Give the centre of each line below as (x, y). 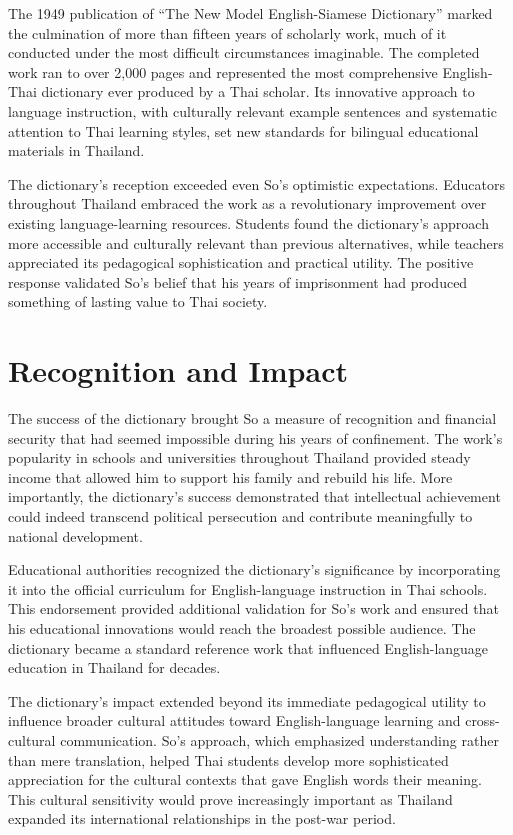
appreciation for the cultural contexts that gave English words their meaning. (245, 779)
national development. (75, 535)
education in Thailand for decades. (114, 667)
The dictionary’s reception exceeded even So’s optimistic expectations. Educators (256, 183)
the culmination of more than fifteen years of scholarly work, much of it (227, 32)
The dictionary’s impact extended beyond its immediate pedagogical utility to (247, 700)
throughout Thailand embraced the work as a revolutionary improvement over (247, 203)
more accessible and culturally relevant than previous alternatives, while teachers (256, 242)
